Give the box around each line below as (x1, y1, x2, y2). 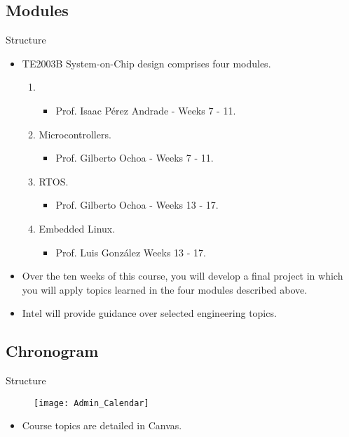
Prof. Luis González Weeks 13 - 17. (55, 244, 206, 259)
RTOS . (39, 174, 69, 188)
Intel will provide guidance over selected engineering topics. (22, 306, 277, 320)
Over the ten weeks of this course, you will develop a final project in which (22, 268, 343, 283)
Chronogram (6, 340, 99, 362)
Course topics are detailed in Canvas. (22, 418, 182, 433)
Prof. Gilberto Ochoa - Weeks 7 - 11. (55, 150, 214, 165)
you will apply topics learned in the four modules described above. (22, 282, 308, 296)
